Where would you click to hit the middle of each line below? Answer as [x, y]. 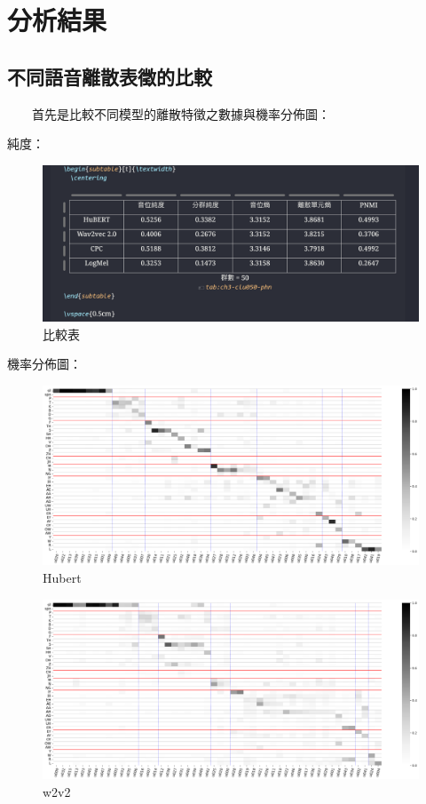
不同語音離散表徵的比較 [110, 76]
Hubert [62, 577]
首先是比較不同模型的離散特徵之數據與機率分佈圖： [181, 113]
